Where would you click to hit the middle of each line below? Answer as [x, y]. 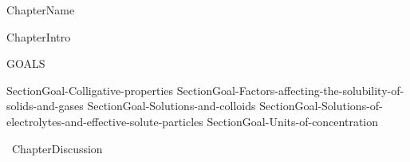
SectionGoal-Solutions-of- [321, 106]
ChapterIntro [39, 36]
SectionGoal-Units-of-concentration [293, 121]
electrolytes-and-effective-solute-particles [105, 121]
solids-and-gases [45, 106]
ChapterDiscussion [57, 148]
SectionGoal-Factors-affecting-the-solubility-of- [290, 90]
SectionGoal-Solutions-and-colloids [171, 106]
